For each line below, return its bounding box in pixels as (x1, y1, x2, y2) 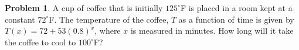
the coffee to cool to (5, 35, 76, 48)
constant (5, 13, 35, 25)
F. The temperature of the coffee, (49, 13, 169, 25)
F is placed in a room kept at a (180, 2, 293, 13)
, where (94, 24, 121, 37)
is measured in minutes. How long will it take (130, 24, 294, 37)
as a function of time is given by (178, 13, 294, 25)
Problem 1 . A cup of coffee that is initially (5, 2, 163, 13)
